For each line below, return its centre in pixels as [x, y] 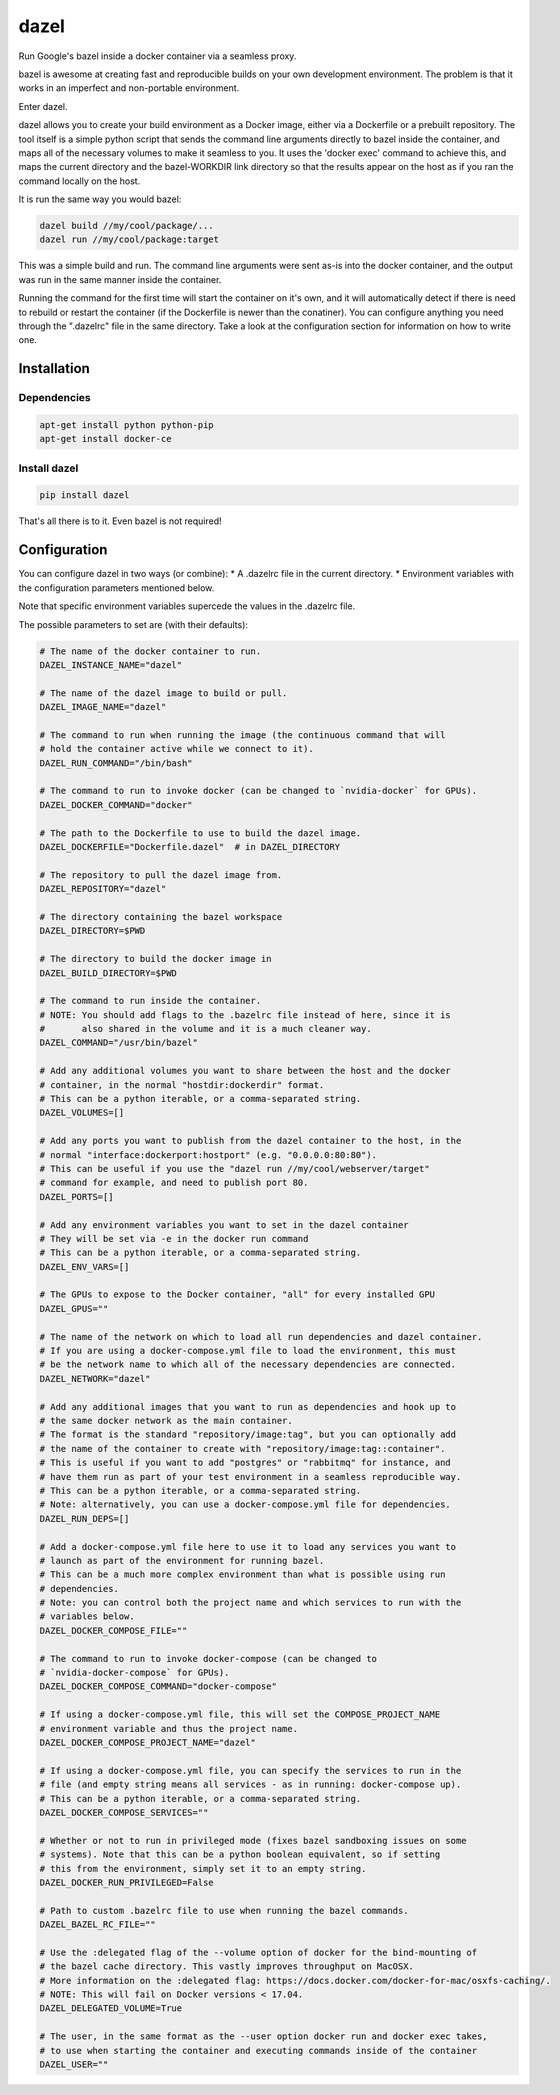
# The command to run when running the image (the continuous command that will [242, 734]
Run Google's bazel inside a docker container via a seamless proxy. [157, 56]
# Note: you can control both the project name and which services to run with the [250, 1603]
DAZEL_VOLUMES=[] [82, 1113]
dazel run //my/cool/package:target [129, 239]
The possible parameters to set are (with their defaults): [133, 624]
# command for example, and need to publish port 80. [174, 1183]
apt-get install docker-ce [105, 439]
